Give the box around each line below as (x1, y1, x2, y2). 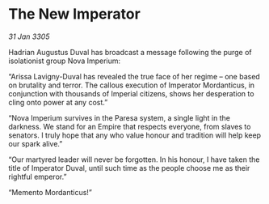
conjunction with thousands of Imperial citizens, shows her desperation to (8, 88, 254, 98)
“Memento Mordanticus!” (8, 187, 93, 197)
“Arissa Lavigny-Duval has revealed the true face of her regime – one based (8, 71, 260, 81)
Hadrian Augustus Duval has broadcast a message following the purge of (8, 47, 252, 57)
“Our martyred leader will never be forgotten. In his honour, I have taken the (8, 155, 260, 164)
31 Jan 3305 (8, 32, 50, 41)
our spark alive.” (8, 138, 63, 148)
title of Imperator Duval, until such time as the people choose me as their (8, 163, 250, 172)
